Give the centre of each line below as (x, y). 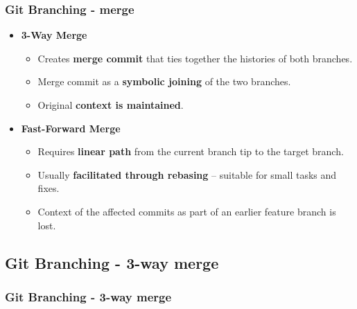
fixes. (49, 188)
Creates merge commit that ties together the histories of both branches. (195, 58)
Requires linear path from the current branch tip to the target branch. (191, 151)
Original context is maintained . (111, 105)
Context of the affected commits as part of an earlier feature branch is (187, 211)
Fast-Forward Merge (71, 128)
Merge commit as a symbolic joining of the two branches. (164, 81)
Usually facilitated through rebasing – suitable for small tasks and (187, 174)
